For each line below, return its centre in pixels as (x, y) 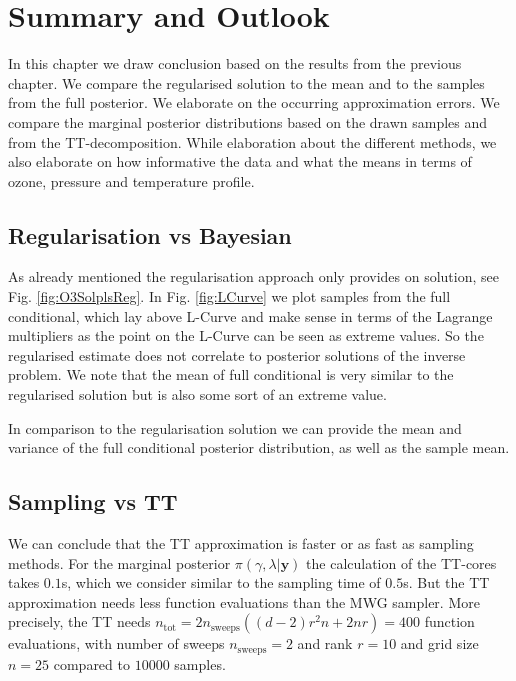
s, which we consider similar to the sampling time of (221, 582)
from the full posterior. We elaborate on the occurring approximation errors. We (254, 102)
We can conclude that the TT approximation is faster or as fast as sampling (241, 543)
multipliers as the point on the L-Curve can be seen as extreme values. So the (246, 335)
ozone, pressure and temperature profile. (131, 180)
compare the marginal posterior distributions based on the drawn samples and (248, 121)
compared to (91, 663)
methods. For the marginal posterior (119, 562)
